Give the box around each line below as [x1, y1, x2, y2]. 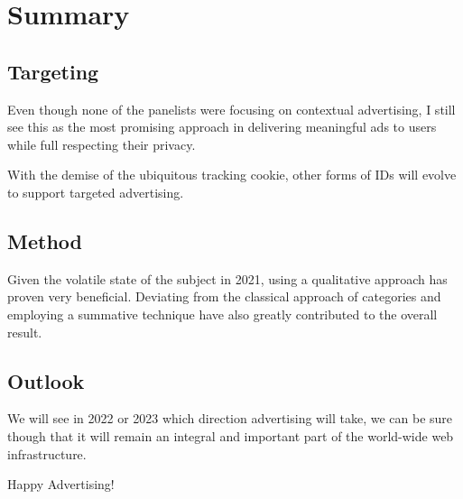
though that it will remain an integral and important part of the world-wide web [7, 426, 454, 445]
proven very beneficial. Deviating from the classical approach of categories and [7, 287, 441, 306]
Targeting [7, 57, 99, 85]
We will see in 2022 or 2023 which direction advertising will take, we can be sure [7, 409, 453, 428]
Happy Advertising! [7, 475, 115, 494]
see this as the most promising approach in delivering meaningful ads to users [7, 117, 437, 136]
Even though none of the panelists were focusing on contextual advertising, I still [7, 99, 456, 118]
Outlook [7, 366, 85, 394]
